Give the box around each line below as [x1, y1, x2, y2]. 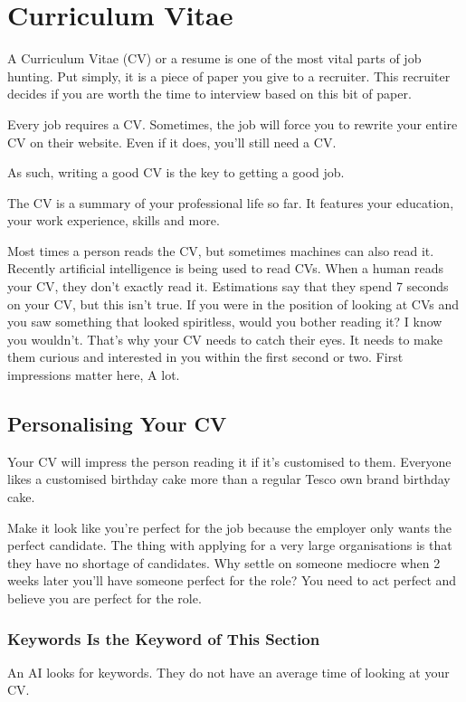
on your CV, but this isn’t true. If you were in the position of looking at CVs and [7, 294, 460, 313]
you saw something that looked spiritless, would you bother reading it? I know [7, 312, 442, 331]
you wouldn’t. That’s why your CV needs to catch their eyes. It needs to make [7, 329, 442, 348]
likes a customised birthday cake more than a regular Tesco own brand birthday [7, 470, 451, 489]
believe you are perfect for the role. [7, 588, 202, 607]
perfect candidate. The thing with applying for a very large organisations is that [7, 536, 452, 555]
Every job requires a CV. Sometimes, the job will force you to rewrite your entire [7, 114, 458, 133]
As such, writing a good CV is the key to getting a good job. [7, 163, 345, 182]
